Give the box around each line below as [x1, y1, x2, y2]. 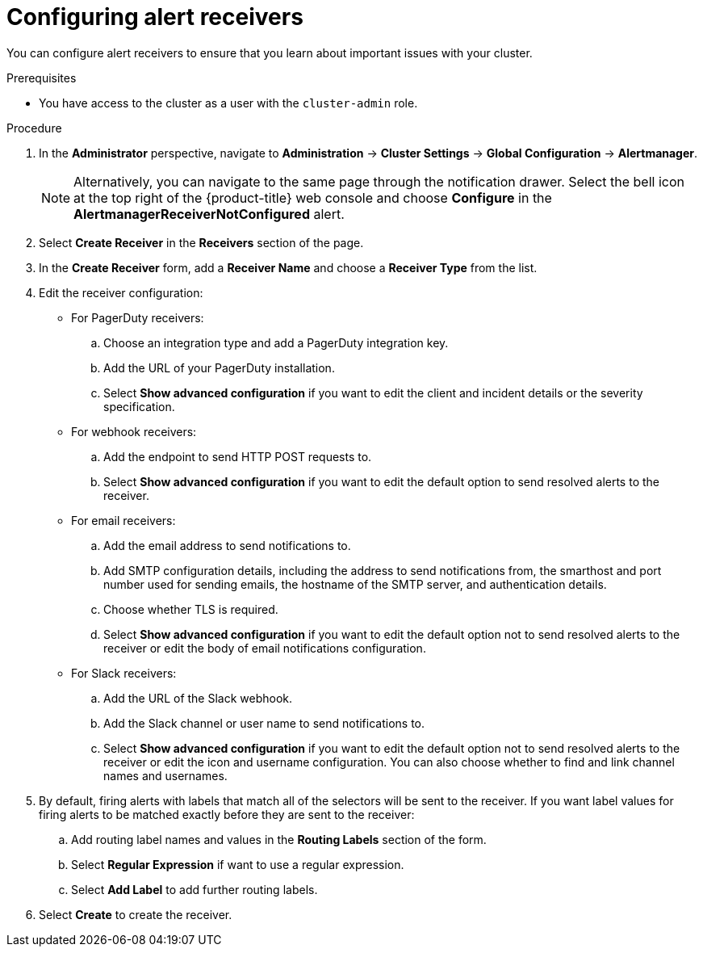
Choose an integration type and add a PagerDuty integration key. [103, 335, 449, 350]
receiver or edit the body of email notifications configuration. [103, 640, 426, 655]
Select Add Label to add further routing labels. [71, 882, 318, 896]
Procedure [6, 120, 62, 135]
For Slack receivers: [71, 665, 177, 680]
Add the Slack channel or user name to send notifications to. [103, 716, 425, 730]
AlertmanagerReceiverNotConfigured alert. [73, 205, 345, 222]
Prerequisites [6, 70, 77, 85]
